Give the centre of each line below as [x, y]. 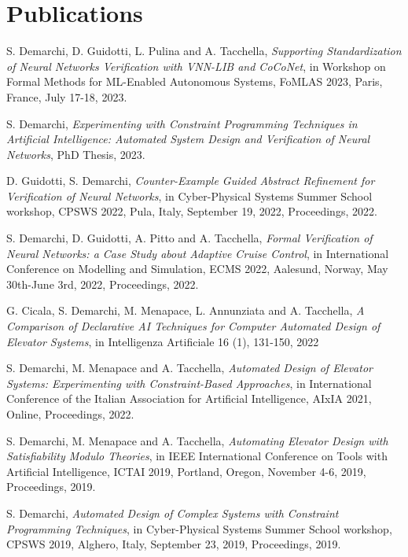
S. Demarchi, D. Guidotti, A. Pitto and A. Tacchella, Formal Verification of [189, 238]
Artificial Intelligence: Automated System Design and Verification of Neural [188, 139]
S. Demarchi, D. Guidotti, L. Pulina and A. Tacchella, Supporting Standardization [204, 51]
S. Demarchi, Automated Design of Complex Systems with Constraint [173, 513]
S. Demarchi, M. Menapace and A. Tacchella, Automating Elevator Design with [197, 440]
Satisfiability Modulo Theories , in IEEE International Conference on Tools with [197, 456]
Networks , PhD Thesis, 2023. [76, 154]
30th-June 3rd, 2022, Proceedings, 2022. [103, 284]
